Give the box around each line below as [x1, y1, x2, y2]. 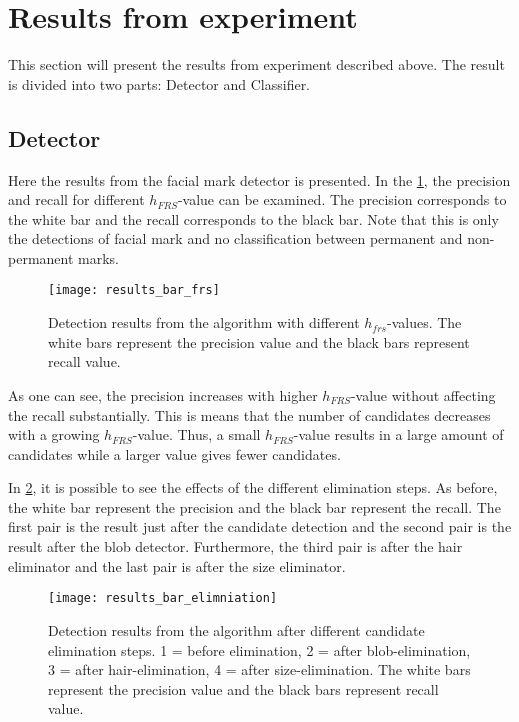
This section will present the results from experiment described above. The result [8, 54, 505, 75]
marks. [78, 247, 119, 268]
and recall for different [8, 189, 145, 210]
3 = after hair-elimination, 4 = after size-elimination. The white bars [48, 659, 471, 680]
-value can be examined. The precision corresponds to [177, 189, 507, 210]
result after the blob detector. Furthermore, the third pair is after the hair [8, 536, 463, 557]
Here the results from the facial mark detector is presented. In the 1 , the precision [8, 169, 511, 190]
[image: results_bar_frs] [48, 283, 220, 298]
